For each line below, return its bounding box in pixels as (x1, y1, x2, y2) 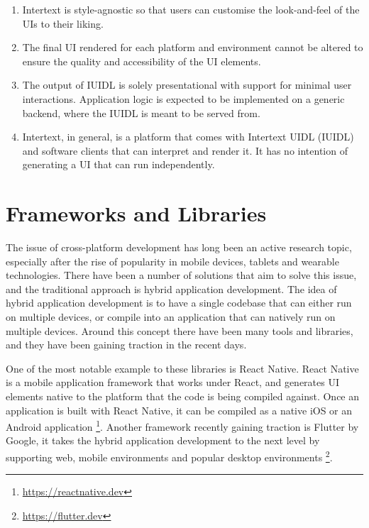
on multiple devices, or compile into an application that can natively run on (6, 309, 336, 324)
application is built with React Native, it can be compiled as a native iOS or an (6, 402, 353, 417)
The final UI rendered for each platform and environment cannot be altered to (22, 40, 363, 55)
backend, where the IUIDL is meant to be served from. (22, 105, 260, 120)
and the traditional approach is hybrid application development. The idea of (6, 281, 337, 296)
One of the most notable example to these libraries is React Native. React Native (6, 361, 359, 375)
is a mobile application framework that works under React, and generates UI (6, 375, 339, 390)
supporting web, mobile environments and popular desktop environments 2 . (6, 448, 333, 464)
